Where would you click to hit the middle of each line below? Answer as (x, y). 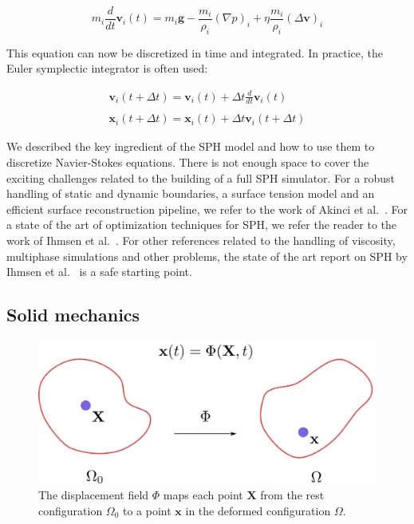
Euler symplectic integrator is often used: (107, 68)
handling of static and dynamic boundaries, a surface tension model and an (191, 193)
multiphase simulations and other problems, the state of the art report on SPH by (207, 256)
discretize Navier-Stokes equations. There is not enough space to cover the (188, 162)
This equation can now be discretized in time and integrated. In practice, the (195, 52)
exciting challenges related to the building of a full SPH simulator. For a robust (201, 177)
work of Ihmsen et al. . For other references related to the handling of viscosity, (201, 240)
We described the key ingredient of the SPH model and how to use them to (191, 146)
